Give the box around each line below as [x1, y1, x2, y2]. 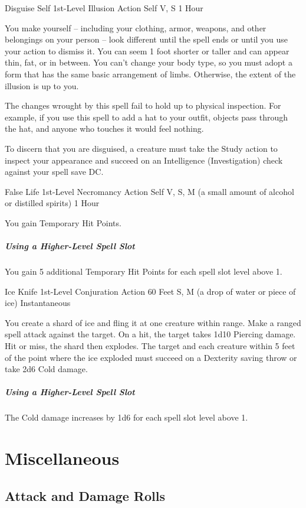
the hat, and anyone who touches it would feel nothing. [5, 122, 204, 135]
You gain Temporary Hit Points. [5, 216, 121, 229]
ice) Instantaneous [5, 297, 71, 309]
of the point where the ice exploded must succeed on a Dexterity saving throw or [5, 351, 297, 363]
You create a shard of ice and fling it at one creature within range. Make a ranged [5, 316, 301, 328]
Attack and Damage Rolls [5, 486, 165, 504]
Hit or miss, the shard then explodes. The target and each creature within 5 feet [5, 340, 295, 352]
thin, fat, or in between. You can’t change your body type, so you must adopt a [5, 56, 292, 69]
